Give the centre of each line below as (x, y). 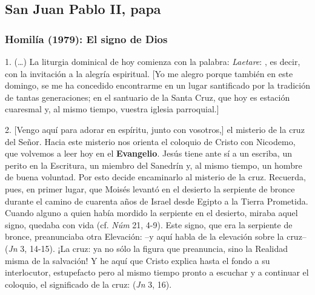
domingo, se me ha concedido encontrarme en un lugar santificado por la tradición (157, 85)
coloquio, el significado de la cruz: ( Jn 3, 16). (88, 284)
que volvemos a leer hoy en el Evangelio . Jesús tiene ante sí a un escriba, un (148, 153)
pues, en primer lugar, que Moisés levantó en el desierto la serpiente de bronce (150, 188)
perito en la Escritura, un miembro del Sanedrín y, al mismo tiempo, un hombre (154, 165)
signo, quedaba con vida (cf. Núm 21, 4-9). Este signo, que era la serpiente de (149, 224)
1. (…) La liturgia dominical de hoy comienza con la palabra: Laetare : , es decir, (153, 61)
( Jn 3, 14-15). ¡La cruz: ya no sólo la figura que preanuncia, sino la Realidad (147, 248)
